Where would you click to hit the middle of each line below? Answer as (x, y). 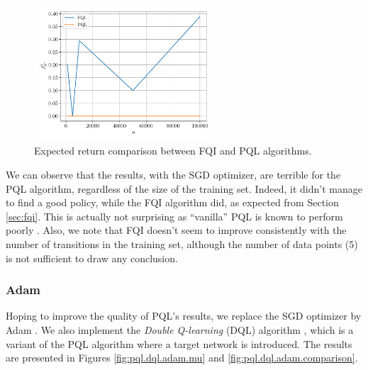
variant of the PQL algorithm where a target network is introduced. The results (179, 343)
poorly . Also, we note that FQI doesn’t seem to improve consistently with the (176, 230)
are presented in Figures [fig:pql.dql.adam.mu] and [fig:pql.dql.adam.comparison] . (182, 358)
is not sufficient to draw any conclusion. (92, 258)
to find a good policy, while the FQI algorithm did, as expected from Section (172, 202)
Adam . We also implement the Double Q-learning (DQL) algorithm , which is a (180, 329)
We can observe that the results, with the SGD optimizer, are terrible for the (173, 174)
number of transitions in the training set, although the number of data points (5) (182, 243)
